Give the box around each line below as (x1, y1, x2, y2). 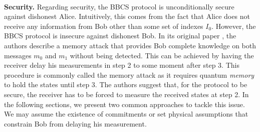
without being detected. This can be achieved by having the (70, 50, 254, 60)
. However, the (211, 20, 256, 31)
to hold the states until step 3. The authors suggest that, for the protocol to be (4, 79, 247, 90)
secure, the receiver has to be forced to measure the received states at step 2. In (4, 89, 249, 99)
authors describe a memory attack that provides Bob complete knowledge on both (4, 40, 256, 50)
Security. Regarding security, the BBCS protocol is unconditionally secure (4, 1, 234, 11)
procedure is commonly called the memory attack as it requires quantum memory (4, 69, 254, 80)
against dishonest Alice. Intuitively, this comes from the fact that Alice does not (4, 11, 250, 21)
